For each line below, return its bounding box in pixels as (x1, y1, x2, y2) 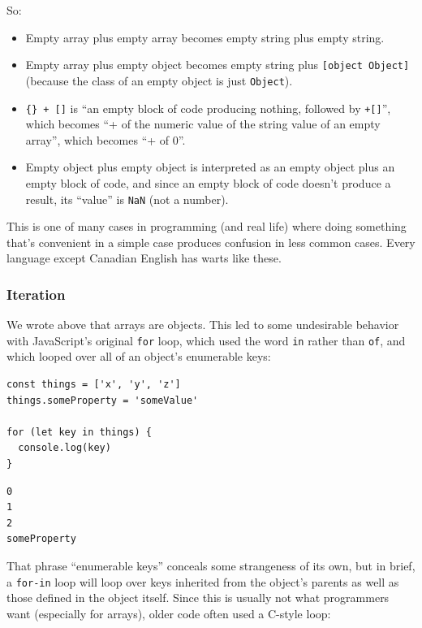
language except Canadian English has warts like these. (6, 249, 282, 266)
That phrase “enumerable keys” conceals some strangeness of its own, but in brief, (6, 557, 416, 574)
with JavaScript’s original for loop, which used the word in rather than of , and (6, 331, 406, 349)
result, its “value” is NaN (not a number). (25, 190, 229, 207)
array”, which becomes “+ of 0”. (25, 131, 186, 148)
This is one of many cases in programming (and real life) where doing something (6, 218, 407, 235)
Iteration (6, 284, 66, 304)
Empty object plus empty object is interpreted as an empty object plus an (25, 158, 395, 175)
